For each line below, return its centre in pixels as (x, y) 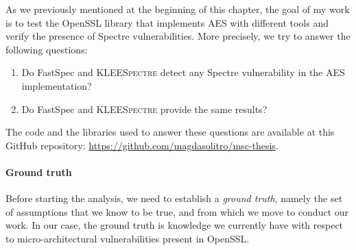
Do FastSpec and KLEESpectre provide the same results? (144, 109)
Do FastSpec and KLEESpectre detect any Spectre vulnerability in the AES (183, 72)
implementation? (57, 85)
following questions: (47, 49)
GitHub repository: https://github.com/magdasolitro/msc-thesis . (142, 145)
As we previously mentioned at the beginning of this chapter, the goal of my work (178, 9)
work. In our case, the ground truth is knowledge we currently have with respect (175, 225)
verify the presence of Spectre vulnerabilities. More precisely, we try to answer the (178, 36)
